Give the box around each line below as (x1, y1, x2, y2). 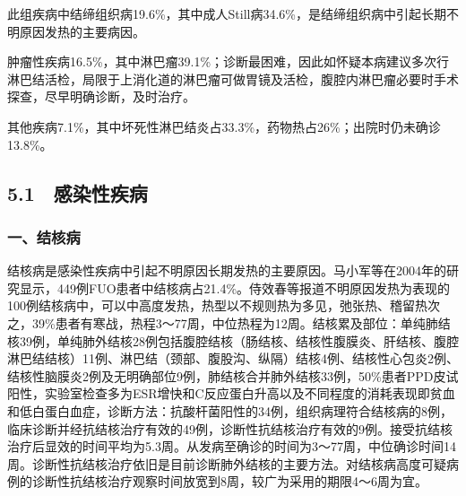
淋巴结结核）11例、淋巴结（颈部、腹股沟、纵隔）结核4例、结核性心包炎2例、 (7, 349, 459, 368)
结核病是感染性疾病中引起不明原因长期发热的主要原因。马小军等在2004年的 (7, 261, 446, 280)
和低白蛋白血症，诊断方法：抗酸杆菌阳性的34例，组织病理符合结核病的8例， (7, 401, 453, 420)
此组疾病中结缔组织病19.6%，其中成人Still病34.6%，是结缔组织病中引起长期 (7, 4, 447, 22)
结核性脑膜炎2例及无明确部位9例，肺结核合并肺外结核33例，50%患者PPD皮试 (7, 366, 459, 385)
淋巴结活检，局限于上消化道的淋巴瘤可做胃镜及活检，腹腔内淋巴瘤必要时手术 (7, 69, 459, 88)
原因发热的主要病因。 (19, 22, 145, 40)
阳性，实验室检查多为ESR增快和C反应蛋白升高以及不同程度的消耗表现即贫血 (7, 384, 455, 403)
